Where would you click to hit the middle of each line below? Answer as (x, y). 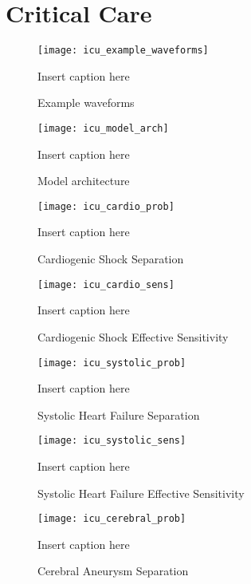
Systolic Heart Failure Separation (119, 414)
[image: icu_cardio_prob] (106, 206)
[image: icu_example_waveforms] (123, 51)
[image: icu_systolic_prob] (112, 363)
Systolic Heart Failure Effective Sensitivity (141, 493)
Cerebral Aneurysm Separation (113, 571)
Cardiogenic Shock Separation (111, 259)
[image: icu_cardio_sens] (106, 284)
